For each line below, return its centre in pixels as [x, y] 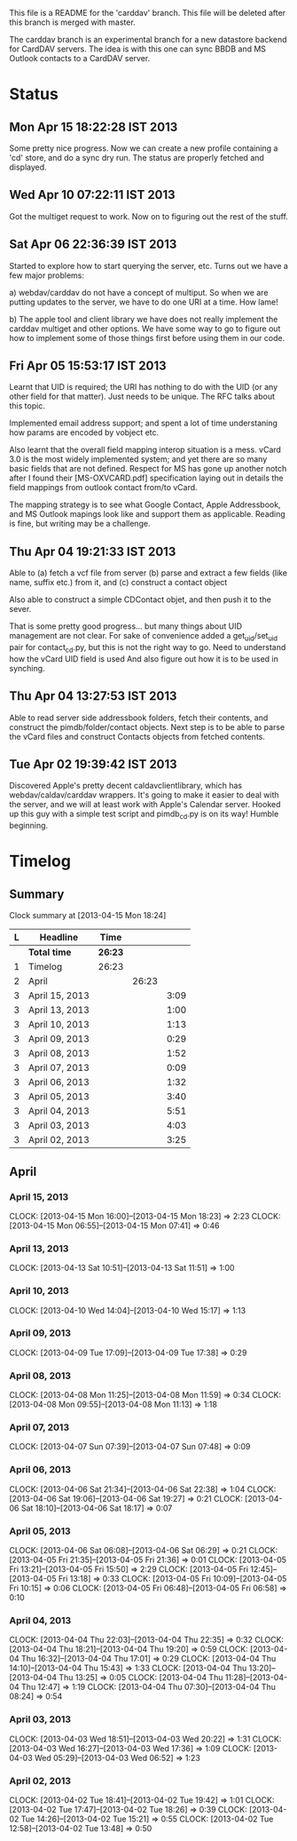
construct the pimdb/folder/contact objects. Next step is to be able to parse [147, 726]
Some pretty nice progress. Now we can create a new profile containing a [144, 148]
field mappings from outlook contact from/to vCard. [103, 488]
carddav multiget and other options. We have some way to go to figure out [145, 329]
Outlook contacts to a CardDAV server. [80, 58]
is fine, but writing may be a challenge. [80, 524]
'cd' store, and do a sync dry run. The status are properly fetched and [137, 158]
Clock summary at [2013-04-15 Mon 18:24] [88, 916]
